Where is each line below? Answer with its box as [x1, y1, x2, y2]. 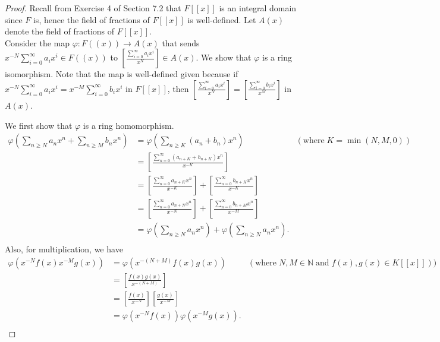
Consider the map [5, 36, 70, 49]
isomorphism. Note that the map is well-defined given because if [5, 68, 238, 80]
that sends [162, 36, 200, 49]
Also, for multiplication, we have [5, 243, 123, 255]
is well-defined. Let [187, 13, 256, 26]
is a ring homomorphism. [83, 119, 174, 131]
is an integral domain [219, 2, 297, 14]
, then [167, 82, 189, 94]
